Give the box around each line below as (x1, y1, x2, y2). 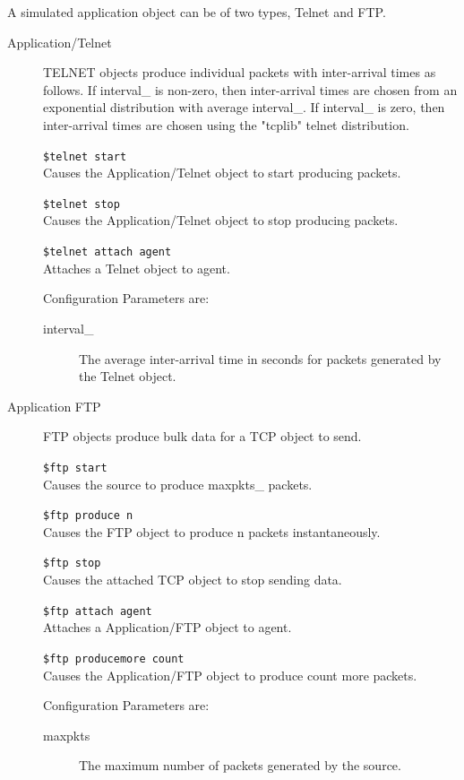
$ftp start (43, 461, 107, 474)
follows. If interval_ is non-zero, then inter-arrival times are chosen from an (43, 80, 458, 99)
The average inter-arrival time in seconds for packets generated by (79, 349, 442, 368)
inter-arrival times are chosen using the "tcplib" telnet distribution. (43, 115, 409, 134)
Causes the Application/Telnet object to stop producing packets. (43, 211, 399, 230)
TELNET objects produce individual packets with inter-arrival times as (43, 63, 436, 82)
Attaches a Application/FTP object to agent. (43, 618, 292, 637)
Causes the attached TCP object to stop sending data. (43, 570, 342, 589)
